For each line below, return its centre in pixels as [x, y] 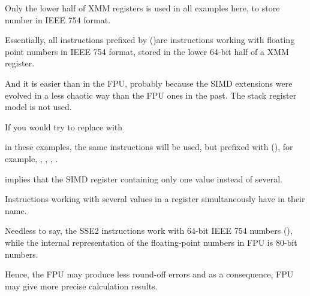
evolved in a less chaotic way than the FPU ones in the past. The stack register [151, 95]
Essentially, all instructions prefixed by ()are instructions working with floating [150, 40]
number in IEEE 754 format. [58, 19]
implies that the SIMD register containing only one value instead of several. [144, 178]
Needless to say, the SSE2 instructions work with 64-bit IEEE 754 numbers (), [149, 231]
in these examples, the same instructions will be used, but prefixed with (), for [149, 147]
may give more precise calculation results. [81, 286]
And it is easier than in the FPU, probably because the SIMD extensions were [149, 83]
